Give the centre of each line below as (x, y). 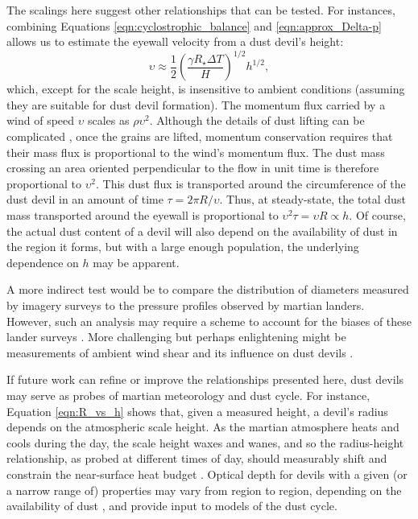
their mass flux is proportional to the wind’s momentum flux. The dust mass (196, 152)
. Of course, (377, 215)
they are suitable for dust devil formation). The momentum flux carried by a (196, 104)
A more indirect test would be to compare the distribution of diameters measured (208, 289)
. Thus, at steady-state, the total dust (312, 199)
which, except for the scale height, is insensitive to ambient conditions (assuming (206, 89)
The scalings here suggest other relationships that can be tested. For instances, (201, 10)
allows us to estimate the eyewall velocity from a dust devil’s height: (175, 41)
